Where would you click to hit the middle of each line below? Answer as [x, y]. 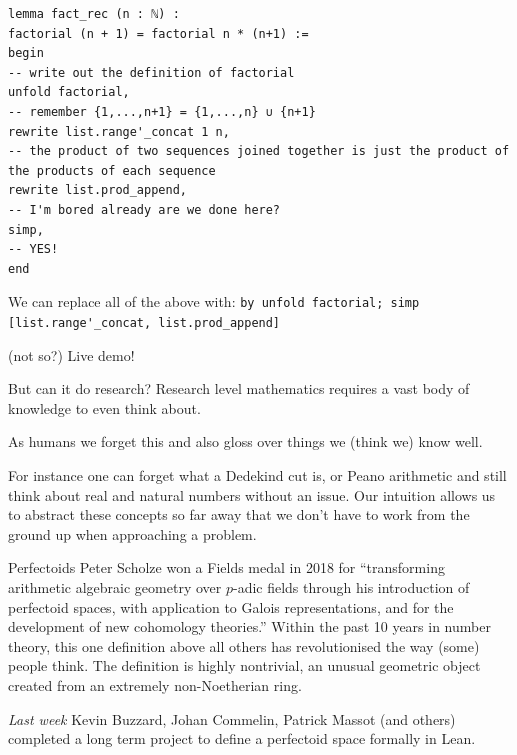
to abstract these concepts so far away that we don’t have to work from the [239, 514]
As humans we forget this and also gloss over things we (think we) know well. [245, 441]
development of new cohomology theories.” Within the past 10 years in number [249, 626]
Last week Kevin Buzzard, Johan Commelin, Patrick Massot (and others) [232, 718]
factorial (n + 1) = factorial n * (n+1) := [158, 33]
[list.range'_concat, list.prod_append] [144, 322]
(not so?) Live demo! [71, 354]
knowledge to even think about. [104, 407]
